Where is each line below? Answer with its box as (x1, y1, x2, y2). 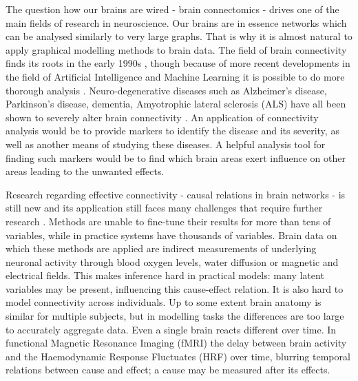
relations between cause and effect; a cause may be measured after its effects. (6, 362, 330, 377)
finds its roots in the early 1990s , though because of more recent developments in (6, 56, 350, 70)
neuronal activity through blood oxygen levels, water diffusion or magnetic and (6, 254, 339, 269)
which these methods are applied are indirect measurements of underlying (6, 241, 317, 256)
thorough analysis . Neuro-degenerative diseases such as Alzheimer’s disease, (6, 83, 327, 97)
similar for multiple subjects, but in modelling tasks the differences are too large (6, 309, 344, 323)
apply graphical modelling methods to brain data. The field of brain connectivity (6, 42, 347, 56)
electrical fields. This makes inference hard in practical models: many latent (6, 268, 324, 282)
